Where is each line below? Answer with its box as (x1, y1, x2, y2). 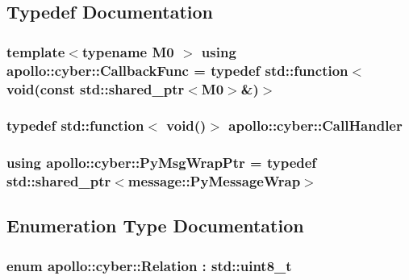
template (6, 41, 65, 61)
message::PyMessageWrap (127, 171, 301, 191)
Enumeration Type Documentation (6, 213, 304, 238)
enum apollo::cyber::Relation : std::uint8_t (6, 255, 292, 275)
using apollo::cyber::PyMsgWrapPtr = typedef (6, 153, 317, 173)
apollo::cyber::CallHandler (228, 115, 403, 136)
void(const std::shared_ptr (6, 78, 185, 98)
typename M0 (81, 41, 174, 61)
